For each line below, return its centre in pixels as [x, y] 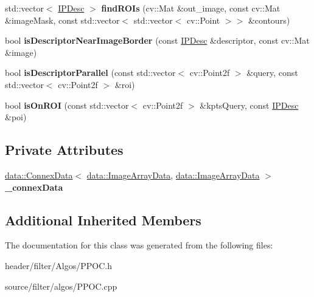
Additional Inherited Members [103, 220]
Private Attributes [64, 150]
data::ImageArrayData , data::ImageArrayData [173, 175]
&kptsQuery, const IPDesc [249, 105]
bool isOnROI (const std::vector [67, 105]
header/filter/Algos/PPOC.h [58, 265]
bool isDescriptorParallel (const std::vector [90, 73]
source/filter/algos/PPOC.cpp [61, 286]
